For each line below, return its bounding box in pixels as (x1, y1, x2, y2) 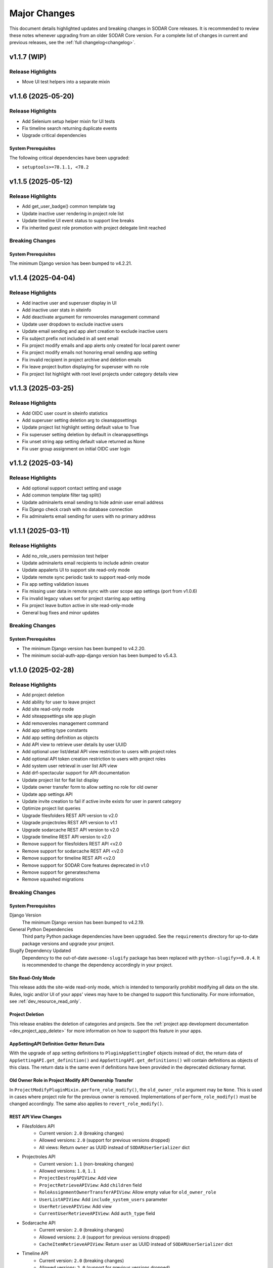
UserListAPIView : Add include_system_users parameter (39, 1196, 168, 1202)
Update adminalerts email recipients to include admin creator (22, 559, 149, 566)
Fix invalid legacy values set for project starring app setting (22, 595, 146, 601)
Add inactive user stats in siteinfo (22, 307, 92, 313)
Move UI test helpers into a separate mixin (22, 79, 110, 85)
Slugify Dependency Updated (9, 947, 71, 954)
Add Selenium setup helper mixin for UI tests (22, 118, 115, 124)
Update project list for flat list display (22, 777, 99, 783)
